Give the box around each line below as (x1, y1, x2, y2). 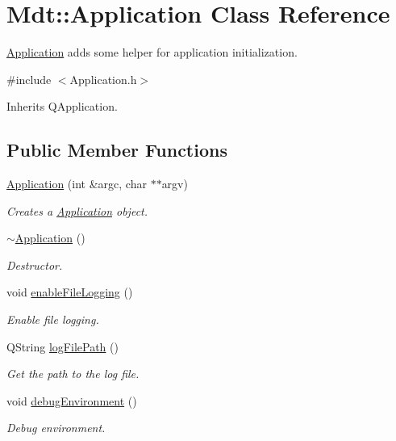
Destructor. (6, 256, 63, 273)
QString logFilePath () (6, 338, 119, 355)
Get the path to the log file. (6, 365, 140, 382)
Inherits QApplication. (6, 98, 118, 115)
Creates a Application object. (6, 202, 148, 219)
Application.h (69, 70, 137, 87)
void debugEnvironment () (6, 392, 137, 409)
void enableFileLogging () (6, 283, 133, 300)
